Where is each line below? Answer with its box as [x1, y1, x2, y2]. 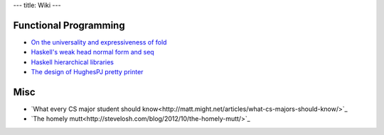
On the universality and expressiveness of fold [31, 37, 167, 46]
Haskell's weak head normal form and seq [31, 48, 154, 57]
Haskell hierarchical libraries [31, 57, 114, 66]
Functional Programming [13, 19, 125, 31]
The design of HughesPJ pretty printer [31, 68, 144, 76]
